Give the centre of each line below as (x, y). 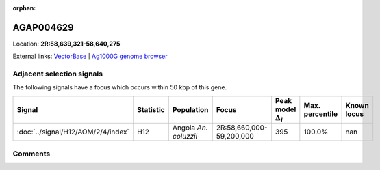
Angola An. (190, 128)
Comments (31, 154)
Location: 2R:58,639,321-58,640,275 (66, 44)
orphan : (24, 8)
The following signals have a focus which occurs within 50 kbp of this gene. (120, 87)
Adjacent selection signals (58, 74)
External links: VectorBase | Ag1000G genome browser (90, 56)
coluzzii (185, 137)
